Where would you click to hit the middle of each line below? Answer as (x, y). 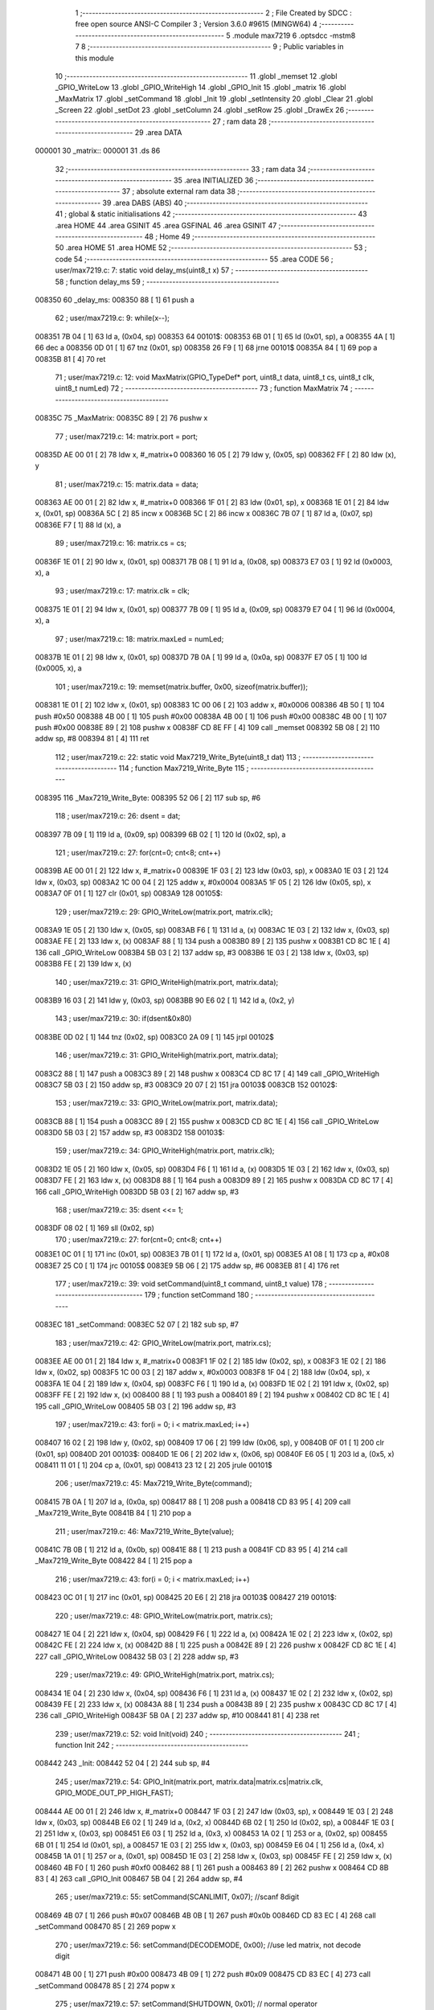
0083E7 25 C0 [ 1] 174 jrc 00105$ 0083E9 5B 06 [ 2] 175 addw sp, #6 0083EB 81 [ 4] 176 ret (187, 1265)
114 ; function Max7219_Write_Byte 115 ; (184, 769)
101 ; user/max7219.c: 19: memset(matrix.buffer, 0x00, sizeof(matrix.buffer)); (182, 687)
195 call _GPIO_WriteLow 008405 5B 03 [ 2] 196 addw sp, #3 (135, 1406)
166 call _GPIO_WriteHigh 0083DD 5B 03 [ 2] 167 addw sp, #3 (137, 1192)
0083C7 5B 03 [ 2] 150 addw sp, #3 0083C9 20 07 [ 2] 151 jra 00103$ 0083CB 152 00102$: (186, 1085)
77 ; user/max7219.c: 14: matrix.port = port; (127, 436)
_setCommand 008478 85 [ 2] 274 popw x (105, 1985)
